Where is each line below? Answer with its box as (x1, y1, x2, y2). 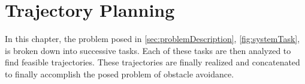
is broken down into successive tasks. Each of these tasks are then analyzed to (5, 44, 291, 56)
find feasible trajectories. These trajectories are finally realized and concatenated (5, 56, 300, 68)
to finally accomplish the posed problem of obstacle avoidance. (5, 67, 234, 80)
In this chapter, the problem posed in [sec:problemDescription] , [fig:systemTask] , (5, 32, 300, 45)
